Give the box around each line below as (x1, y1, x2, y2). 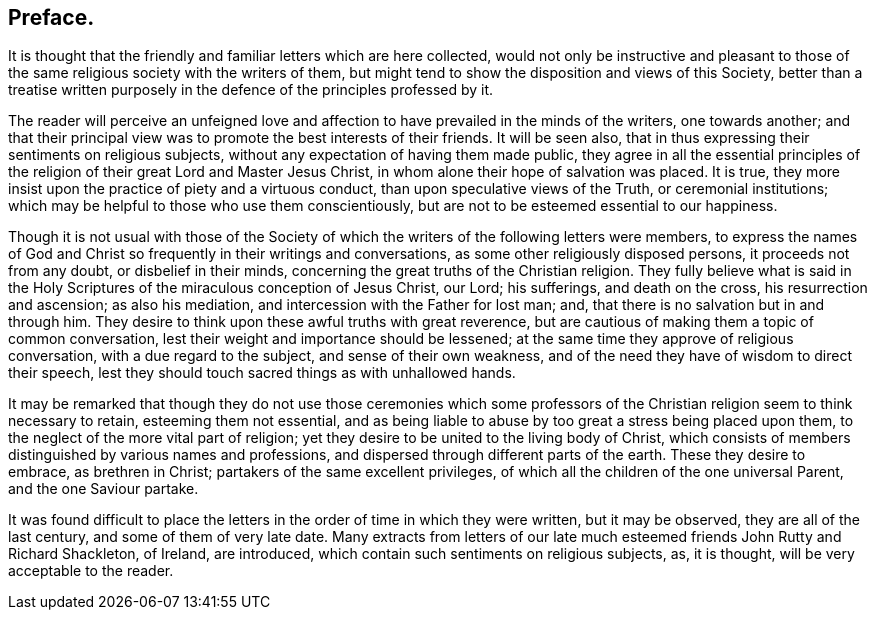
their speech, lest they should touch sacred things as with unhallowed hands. (8, 364, 516, 382)
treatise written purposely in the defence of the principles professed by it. (8, 81, 494, 99)
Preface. (8, 5, 95, 30)
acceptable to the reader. (8, 562, 174, 580)
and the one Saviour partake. (8, 480, 199, 498)
